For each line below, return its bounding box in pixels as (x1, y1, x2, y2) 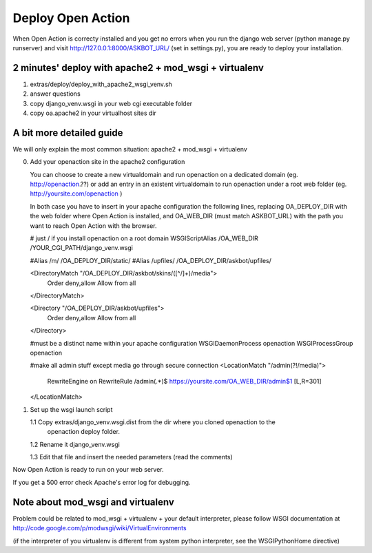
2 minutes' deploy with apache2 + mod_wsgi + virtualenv (12, 62, 265, 74)
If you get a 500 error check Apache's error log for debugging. (12, 478, 191, 486)
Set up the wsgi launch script (30, 405, 113, 413)
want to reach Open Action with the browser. (30, 221, 157, 230)
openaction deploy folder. (47, 428, 121, 436)
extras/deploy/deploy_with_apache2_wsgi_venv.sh (30, 80, 172, 88)
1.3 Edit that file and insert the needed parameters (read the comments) (30, 453, 234, 461)
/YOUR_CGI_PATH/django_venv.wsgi (30, 244, 134, 252)
